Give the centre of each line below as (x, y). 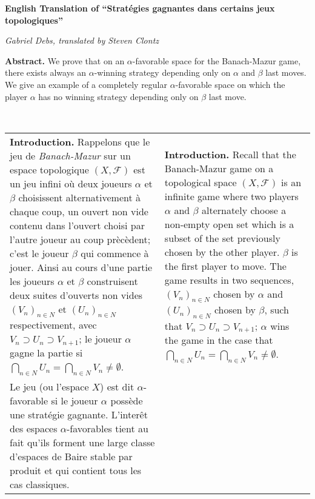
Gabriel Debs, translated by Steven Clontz (82, 40)
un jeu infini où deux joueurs (71, 183)
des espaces (34, 429)
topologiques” (34, 20)
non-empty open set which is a (229, 224)
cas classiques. (40, 484)
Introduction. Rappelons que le (80, 141)
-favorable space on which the (230, 84)
